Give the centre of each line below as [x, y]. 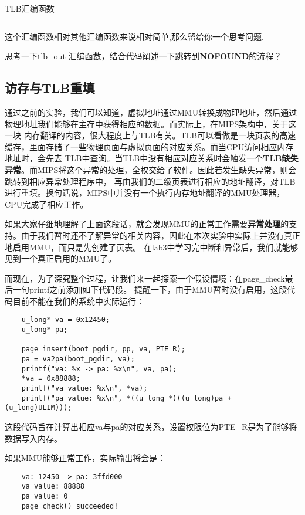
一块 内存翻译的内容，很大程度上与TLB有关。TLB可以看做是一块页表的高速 [150, 135]
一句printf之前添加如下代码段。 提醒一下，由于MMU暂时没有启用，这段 [150, 289]
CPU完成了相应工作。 [47, 204]
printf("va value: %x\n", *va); [84, 389]
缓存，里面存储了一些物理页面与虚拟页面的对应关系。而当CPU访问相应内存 [149, 146]
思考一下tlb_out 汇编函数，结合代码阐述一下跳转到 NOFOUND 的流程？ [143, 56]
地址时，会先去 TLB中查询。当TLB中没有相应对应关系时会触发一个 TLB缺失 [152, 158]
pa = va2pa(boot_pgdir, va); [78, 359]
